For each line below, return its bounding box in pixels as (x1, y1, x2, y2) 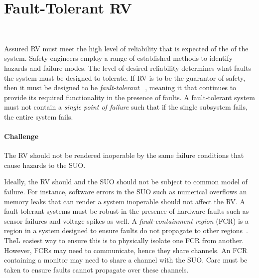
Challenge (4, 131, 39, 141)
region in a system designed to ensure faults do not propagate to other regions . (4, 225, 248, 236)
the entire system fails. (4, 111, 73, 122)
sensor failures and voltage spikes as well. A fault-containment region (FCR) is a (4, 215, 249, 226)
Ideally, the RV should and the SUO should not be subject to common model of (4, 176, 248, 187)
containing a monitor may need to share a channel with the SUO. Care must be (4, 255, 248, 265)
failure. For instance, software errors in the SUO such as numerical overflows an (4, 186, 247, 197)
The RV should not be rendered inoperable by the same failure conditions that (4, 150, 244, 160)
